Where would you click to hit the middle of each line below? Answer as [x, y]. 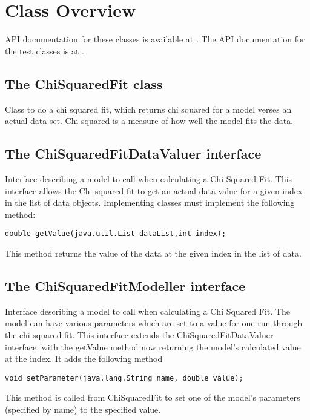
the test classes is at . [45, 51]
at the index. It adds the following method [84, 359]
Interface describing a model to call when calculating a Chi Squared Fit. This [149, 178]
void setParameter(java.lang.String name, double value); [124, 378]
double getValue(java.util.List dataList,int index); [116, 234]
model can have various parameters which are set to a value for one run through [154, 323]
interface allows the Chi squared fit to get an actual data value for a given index [154, 190]
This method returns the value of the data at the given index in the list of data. [153, 253]
